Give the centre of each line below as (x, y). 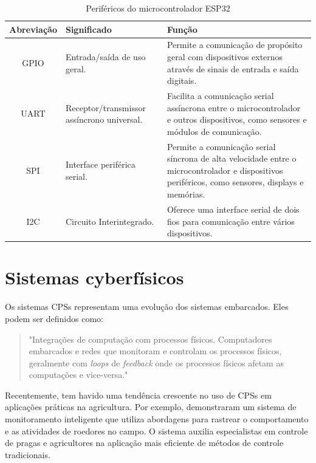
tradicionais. (28, 454)
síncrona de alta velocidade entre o (232, 158)
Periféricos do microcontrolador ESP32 (158, 8)
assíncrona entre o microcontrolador (234, 107)
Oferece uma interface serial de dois (233, 209)
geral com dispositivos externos (225, 57)
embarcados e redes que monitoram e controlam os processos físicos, (155, 351)
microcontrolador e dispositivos (225, 170)
